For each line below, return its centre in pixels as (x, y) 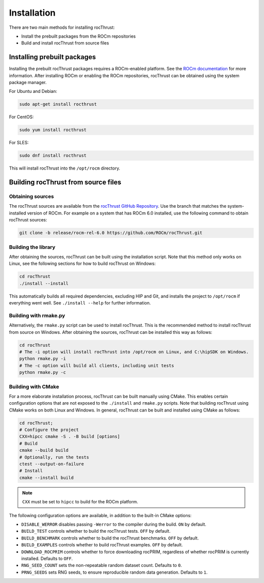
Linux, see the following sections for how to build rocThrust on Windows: (82, 263)
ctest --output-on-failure (52, 464)
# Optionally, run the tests (54, 457)
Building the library (32, 247)
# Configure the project (49, 430)
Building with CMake (34, 387)
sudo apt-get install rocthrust (58, 104)
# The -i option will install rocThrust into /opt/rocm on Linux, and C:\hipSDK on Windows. (134, 352)
